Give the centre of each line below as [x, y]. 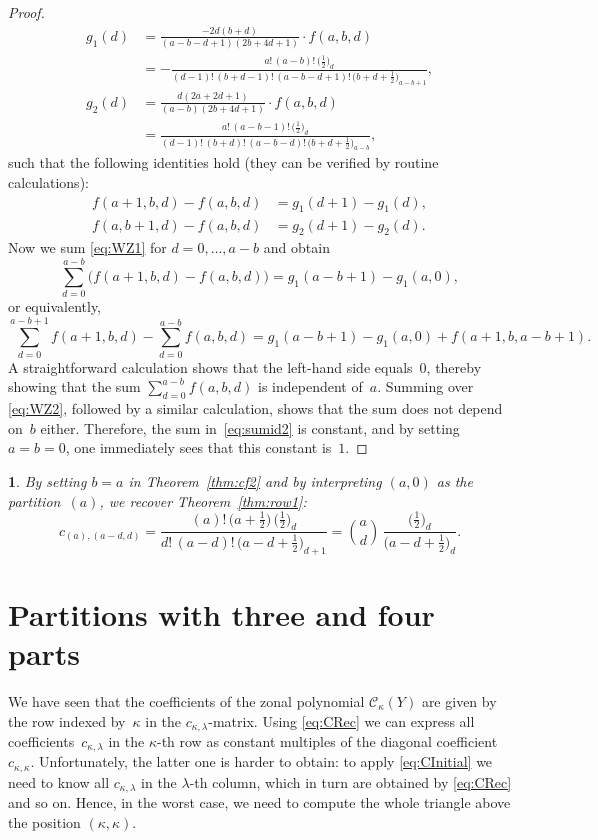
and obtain [296, 247]
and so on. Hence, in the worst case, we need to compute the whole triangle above [259, 802]
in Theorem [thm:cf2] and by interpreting [255, 480]
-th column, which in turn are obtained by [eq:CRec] [350, 781]
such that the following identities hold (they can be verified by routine [223, 162]
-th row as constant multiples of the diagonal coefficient [327, 740]
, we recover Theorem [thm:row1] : [203, 500]
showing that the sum [74, 386]
